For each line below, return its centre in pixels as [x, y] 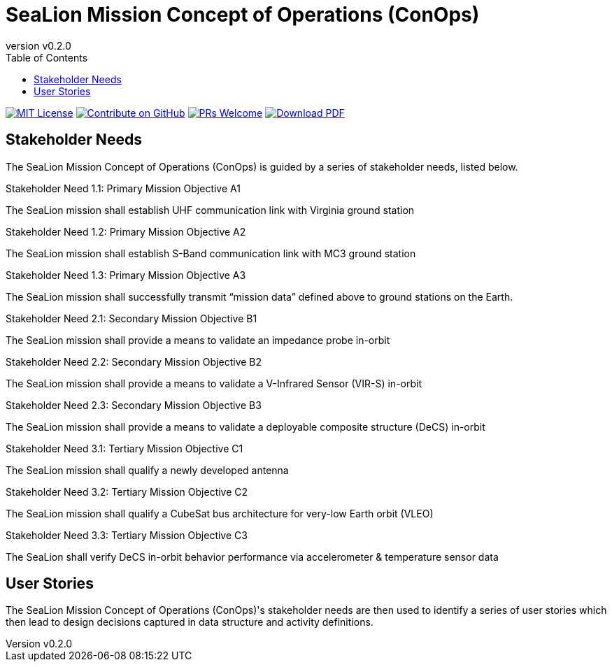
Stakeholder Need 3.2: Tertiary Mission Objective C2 [127, 492]
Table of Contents [47, 57]
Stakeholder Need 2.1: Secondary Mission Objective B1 [131, 318]
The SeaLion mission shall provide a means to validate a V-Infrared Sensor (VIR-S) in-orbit [214, 383]
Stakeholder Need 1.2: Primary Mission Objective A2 [126, 231]
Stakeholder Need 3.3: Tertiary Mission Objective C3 [127, 535]
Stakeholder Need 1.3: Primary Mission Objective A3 [126, 275]
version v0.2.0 [38, 45]
